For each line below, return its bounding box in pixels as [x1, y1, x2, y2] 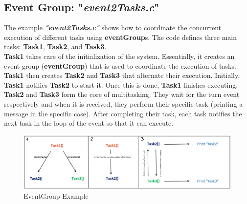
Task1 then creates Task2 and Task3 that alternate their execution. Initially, [4, 70, 240, 80]
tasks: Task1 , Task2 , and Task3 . [4, 41, 107, 52]
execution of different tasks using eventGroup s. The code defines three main [4, 32, 237, 42]
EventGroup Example [23, 190, 89, 201]
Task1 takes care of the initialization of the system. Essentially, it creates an [4, 51, 235, 61]
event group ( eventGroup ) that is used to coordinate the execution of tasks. [4, 60, 236, 71]
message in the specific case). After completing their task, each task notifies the [4, 108, 242, 118]
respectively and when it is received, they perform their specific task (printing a [4, 98, 243, 109]
